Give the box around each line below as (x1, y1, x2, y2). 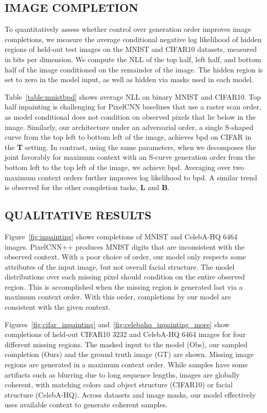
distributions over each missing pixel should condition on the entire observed (5, 271, 245, 282)
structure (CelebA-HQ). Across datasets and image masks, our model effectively (5, 389, 256, 400)
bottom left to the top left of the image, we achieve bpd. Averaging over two (5, 161, 244, 172)
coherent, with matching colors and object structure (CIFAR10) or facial (5, 379, 233, 390)
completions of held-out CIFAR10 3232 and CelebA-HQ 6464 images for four (5, 329, 246, 340)
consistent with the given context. (5, 302, 111, 312)
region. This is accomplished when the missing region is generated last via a (5, 281, 243, 292)
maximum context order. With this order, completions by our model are (5, 291, 231, 302)
